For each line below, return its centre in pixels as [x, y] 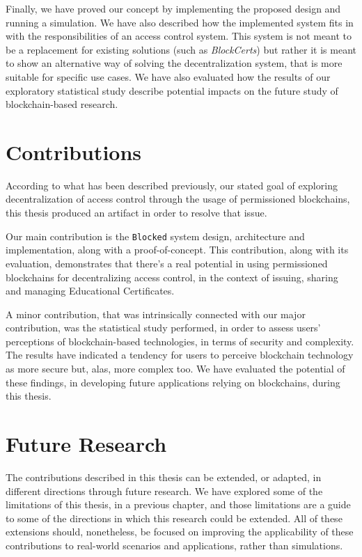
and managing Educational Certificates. [90, 291]
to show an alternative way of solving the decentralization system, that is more [174, 63]
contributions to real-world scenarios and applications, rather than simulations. [174, 545]
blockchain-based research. [62, 104]
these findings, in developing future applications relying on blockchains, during [173, 382]
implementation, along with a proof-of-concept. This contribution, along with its [177, 250]
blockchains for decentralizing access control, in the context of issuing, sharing [172, 277]
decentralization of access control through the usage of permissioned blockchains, [178, 199]
